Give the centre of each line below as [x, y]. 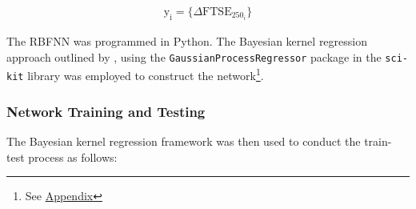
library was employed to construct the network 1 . [146, 74]
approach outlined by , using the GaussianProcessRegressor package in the [194, 56]
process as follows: [73, 157]
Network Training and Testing [106, 111]
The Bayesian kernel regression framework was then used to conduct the [184, 141]
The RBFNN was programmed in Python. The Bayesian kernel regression [187, 41]
